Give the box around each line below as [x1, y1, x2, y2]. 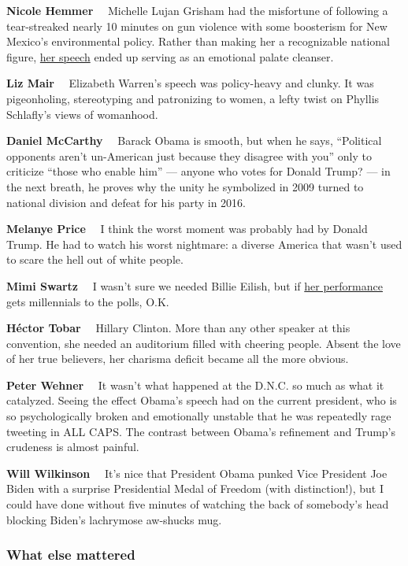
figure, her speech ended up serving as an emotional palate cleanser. [6, 48, 334, 65]
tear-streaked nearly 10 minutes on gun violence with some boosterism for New [6, 17, 388, 34]
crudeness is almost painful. [6, 438, 139, 455]
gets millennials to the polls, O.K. [6, 293, 169, 309]
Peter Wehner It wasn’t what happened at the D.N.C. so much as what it [6, 376, 384, 393]
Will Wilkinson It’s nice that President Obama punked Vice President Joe [6, 464, 388, 481]
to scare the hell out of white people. [6, 251, 184, 268]
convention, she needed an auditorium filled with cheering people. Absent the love [6, 335, 401, 351]
